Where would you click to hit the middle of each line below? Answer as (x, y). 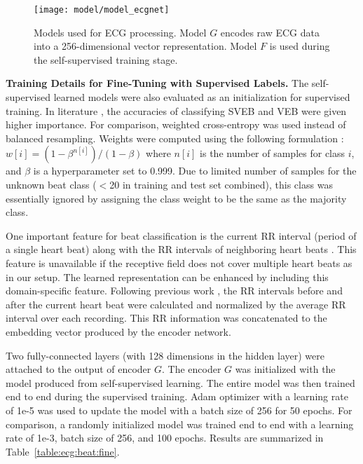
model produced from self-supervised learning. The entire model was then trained (180, 382)
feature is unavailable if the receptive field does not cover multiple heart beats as (179, 262)
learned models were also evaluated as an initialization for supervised (202, 97)
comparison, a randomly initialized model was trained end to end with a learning (180, 424)
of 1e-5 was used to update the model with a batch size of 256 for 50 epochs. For (179, 410)
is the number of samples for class (273, 153)
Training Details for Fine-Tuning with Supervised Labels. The (157, 83)
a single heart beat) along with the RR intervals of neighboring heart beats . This (181, 249)
